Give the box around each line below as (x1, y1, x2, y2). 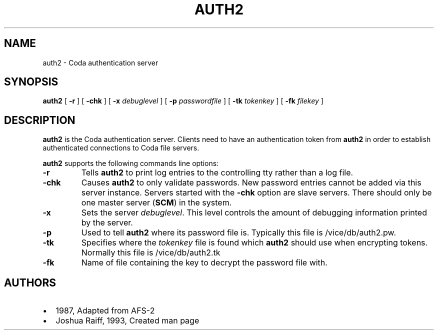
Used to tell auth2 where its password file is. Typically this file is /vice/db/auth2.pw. (81, 227, 396, 238)
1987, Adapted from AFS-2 (55, 305, 155, 316)
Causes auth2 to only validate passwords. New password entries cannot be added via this (81, 177, 421, 188)
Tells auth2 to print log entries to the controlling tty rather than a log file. (81, 167, 353, 178)
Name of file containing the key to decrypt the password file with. (81, 257, 327, 268)
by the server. (81, 217, 133, 228)
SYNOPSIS (4, 75, 58, 88)
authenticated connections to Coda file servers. (42, 143, 199, 152)
